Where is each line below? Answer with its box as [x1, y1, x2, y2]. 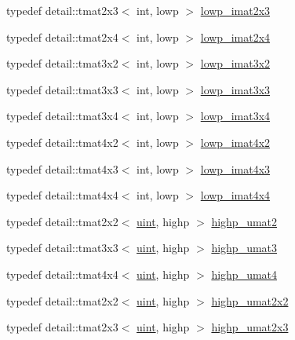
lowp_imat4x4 [200, 187, 271, 203]
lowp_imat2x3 [200, 2, 271, 18]
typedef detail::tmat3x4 [6, 108, 118, 124]
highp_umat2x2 [211, 292, 289, 309]
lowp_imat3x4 [200, 108, 271, 124]
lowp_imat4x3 [200, 160, 271, 177]
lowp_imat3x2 [200, 55, 271, 71]
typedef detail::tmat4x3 [6, 160, 118, 177]
